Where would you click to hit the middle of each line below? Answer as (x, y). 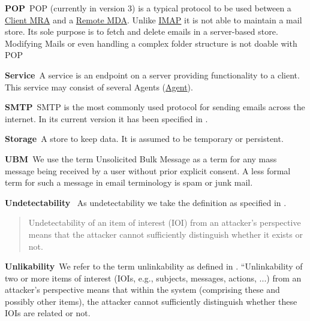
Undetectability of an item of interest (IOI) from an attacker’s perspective (165, 222)
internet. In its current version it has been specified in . (106, 118)
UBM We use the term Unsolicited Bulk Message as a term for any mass (141, 158)
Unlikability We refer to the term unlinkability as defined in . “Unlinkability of (154, 266)
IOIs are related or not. (48, 313)
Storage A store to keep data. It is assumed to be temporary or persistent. (144, 139)
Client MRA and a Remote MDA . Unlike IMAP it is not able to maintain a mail (154, 19)
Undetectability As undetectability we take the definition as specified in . (146, 202)
